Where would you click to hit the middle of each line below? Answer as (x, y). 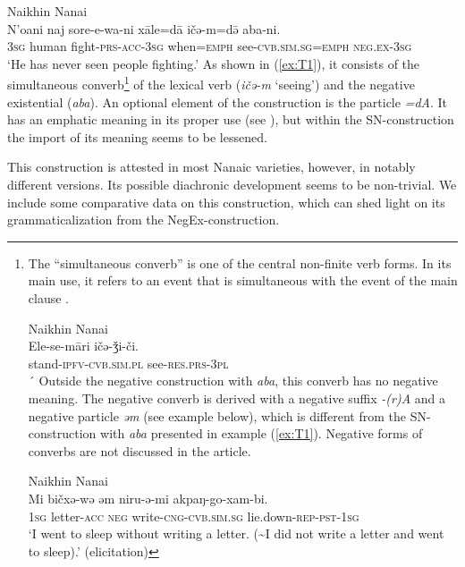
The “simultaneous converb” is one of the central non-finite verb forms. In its (240, 262)
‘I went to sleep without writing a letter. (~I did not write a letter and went (236, 533)
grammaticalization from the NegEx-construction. (144, 220)
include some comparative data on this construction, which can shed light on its (226, 202)
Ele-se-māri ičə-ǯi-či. (83, 346)
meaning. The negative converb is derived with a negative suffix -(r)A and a (237, 398)
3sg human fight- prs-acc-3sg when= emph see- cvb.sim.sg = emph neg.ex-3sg (210, 46)
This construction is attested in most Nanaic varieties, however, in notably (211, 167)
